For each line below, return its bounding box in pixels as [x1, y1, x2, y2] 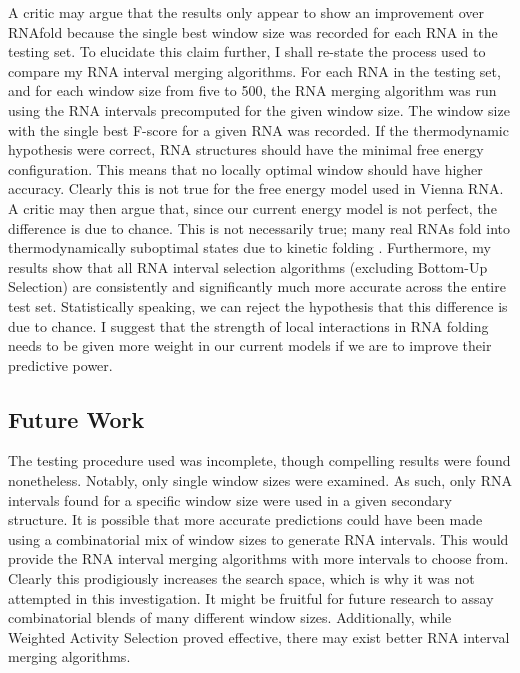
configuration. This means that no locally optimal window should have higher [8, 158, 483, 179]
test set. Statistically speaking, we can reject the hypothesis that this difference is [8, 295, 508, 316]
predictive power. [8, 354, 113, 375]
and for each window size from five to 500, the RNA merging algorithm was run [8, 80, 497, 101]
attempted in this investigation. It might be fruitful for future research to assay [8, 587, 494, 608]
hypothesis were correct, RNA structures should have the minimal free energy [8, 139, 484, 160]
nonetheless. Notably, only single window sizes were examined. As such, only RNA [8, 470, 512, 491]
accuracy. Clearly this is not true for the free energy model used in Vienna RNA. [8, 178, 504, 199]
